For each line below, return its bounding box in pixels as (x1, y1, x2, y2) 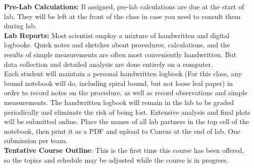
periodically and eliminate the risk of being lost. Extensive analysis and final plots (4, 106, 251, 117)
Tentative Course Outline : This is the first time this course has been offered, (4, 145, 244, 155)
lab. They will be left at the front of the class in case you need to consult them (4, 11, 241, 21)
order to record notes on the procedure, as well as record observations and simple (4, 87, 248, 98)
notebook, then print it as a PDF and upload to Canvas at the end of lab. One (4, 126, 240, 136)
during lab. (4, 21, 37, 31)
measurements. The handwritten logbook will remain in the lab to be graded (4, 97, 234, 107)
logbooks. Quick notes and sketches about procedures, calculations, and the (4, 40, 230, 50)
